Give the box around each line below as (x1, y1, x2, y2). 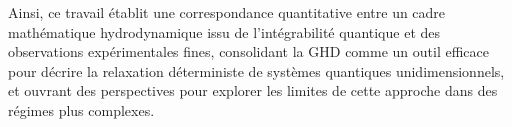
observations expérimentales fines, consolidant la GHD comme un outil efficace (8, 41, 489, 62)
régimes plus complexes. (8, 99, 155, 120)
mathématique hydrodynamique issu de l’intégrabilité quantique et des (8, 21, 441, 42)
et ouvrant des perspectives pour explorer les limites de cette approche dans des (8, 80, 498, 101)
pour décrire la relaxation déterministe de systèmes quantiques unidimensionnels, (8, 60, 505, 81)
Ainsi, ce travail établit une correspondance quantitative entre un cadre (8, 2, 446, 22)
